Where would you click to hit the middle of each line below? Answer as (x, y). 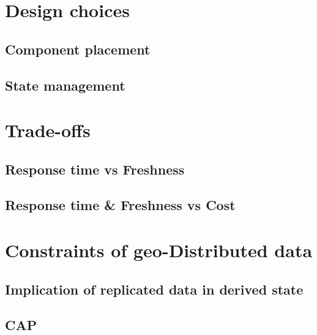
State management (65, 85)
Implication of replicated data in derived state (154, 289)
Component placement (78, 49)
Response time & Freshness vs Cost (120, 205)
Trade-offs (48, 130)
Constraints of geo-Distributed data (159, 250)
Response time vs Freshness (95, 169)
